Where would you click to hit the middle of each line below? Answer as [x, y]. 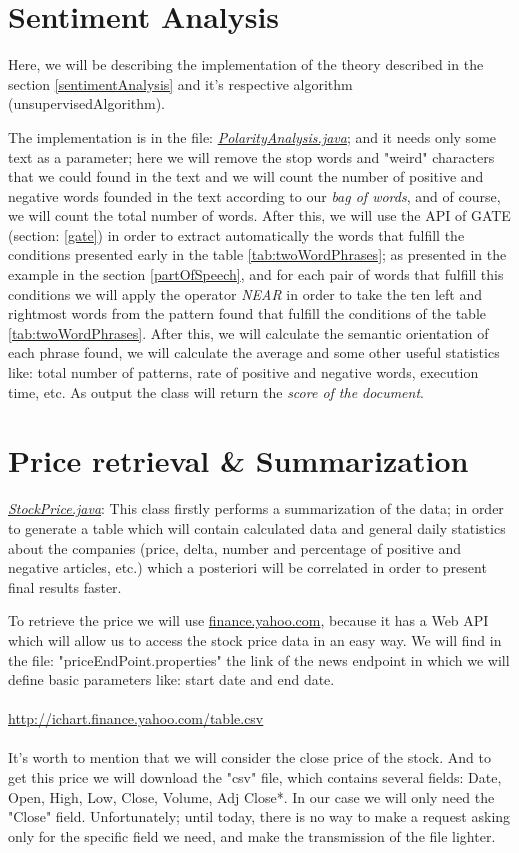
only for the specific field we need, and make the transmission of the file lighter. [252, 835]
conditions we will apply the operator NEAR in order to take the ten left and [245, 293]
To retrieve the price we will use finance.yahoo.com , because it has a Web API [248, 620]
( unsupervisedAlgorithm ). [87, 103]
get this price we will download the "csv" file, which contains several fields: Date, [255, 777]
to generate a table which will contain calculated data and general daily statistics [257, 527]
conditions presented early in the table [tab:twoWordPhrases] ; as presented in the [257, 254]
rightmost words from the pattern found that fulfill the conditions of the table [247, 313]
